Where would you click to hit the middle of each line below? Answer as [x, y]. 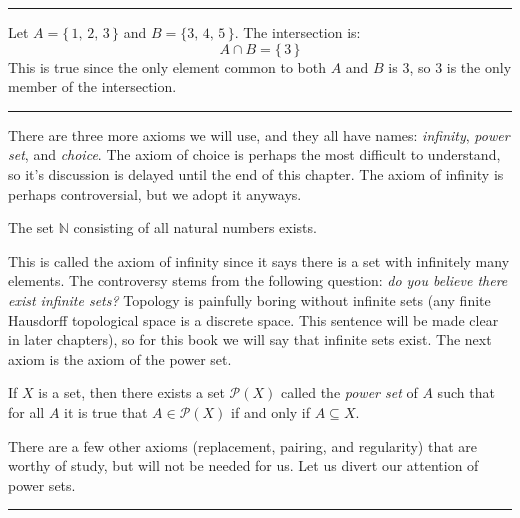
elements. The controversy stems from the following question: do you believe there [258, 280]
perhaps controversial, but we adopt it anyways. [155, 193]
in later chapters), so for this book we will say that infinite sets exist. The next [250, 339]
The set [31, 227]
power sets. [42, 484]
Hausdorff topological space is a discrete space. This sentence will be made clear [253, 319]
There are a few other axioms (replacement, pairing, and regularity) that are [242, 445]
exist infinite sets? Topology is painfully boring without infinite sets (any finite [249, 299]
